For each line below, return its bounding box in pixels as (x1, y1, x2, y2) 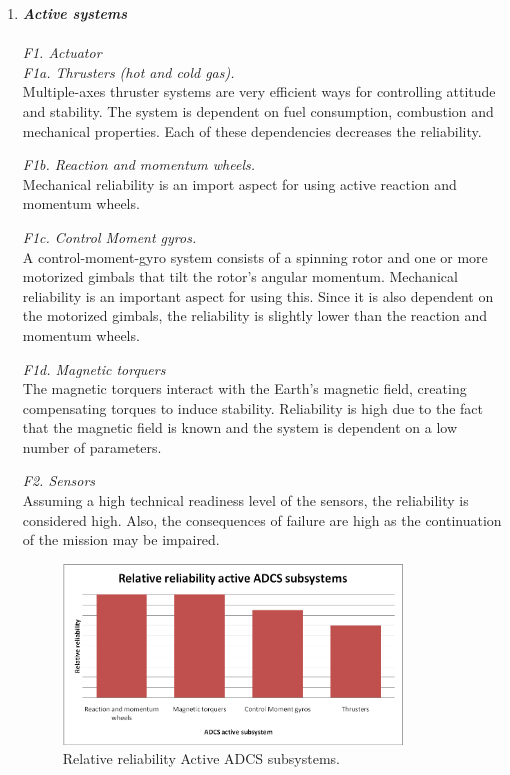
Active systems (22, 3, 127, 23)
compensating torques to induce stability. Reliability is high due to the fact (22, 397, 484, 418)
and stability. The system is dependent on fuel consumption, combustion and (22, 100, 494, 121)
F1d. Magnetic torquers (22, 358, 166, 379)
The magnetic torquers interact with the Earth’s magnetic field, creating (22, 378, 467, 399)
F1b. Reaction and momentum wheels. (22, 154, 256, 175)
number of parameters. (22, 436, 162, 457)
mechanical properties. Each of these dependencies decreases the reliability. (22, 120, 482, 141)
